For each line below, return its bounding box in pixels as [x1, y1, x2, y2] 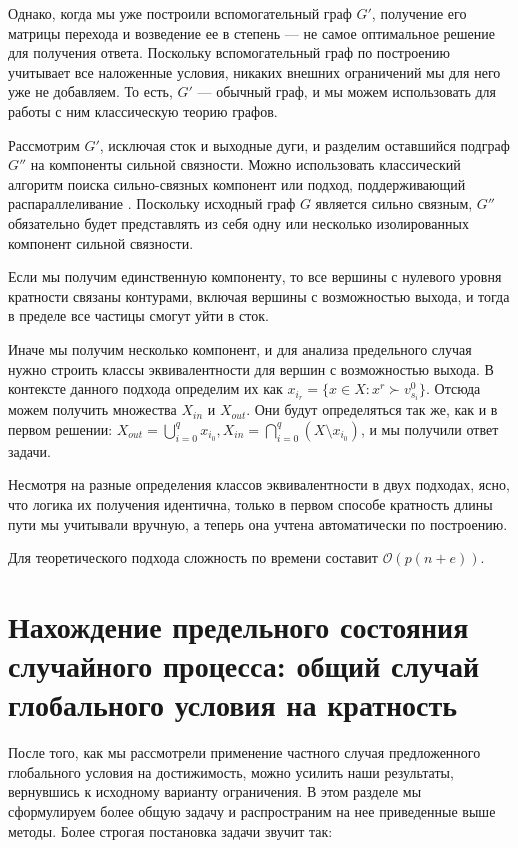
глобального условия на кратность [8, 684, 458, 725]
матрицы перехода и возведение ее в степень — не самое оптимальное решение [8, 22, 495, 43]
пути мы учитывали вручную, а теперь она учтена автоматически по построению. [8, 513, 508, 534]
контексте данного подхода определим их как [8, 378, 283, 399]
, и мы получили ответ [360, 418, 499, 439]
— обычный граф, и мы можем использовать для [197, 81, 497, 102]
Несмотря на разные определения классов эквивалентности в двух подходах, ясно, [8, 474, 510, 495]
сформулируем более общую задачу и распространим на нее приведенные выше [8, 801, 496, 822]
